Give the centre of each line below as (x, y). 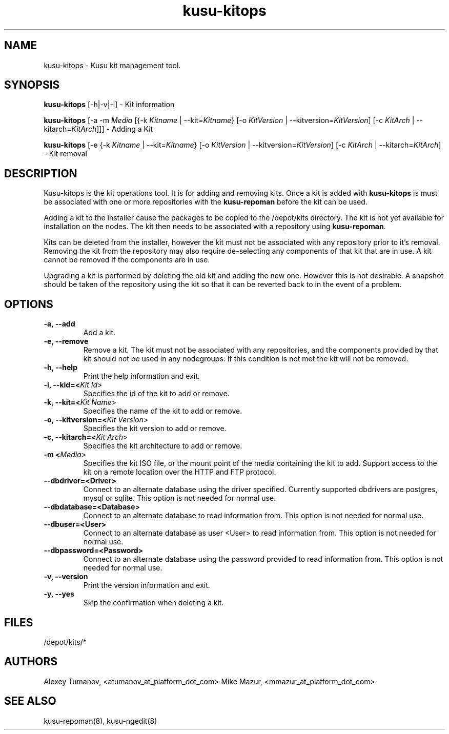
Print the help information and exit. (141, 376)
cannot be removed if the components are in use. (127, 260)
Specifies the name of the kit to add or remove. (163, 411)
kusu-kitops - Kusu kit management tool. (112, 65)
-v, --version (66, 577)
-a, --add (59, 324)
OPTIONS (29, 304)
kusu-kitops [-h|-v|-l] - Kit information (109, 105)
